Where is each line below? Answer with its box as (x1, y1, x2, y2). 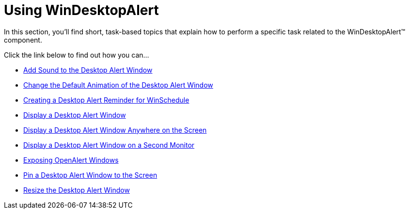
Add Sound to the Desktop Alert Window (23, 65, 153, 74)
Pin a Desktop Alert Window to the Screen (23, 170, 157, 179)
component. (4, 35, 42, 44)
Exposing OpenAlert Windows (23, 155, 119, 164)
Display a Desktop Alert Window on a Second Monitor (23, 140, 195, 149)
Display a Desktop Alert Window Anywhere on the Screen (23, 125, 207, 134)
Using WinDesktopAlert (4, 2, 159, 18)
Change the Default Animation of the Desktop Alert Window (23, 80, 213, 89)
